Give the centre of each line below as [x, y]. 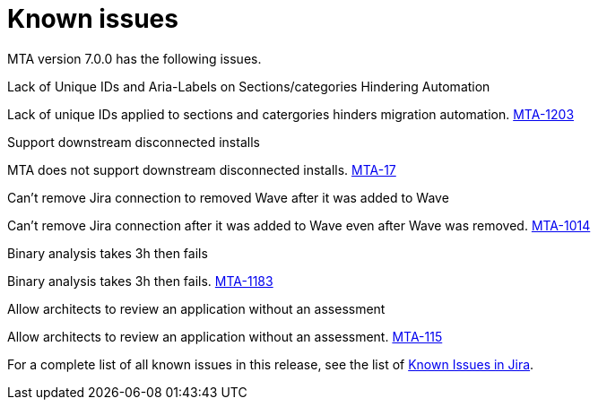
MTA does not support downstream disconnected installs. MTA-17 [202, 169]
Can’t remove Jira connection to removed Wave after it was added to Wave [228, 197]
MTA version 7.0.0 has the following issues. [134, 58]
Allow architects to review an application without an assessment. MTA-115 [225, 336]
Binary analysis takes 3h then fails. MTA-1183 [140, 281]
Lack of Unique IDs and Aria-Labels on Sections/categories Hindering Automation [249, 86]
